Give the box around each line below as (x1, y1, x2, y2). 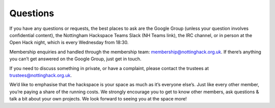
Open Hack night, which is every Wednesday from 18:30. (9, 40, 129, 46)
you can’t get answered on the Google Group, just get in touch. (9, 56, 142, 62)
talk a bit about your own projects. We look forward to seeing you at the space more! (9, 96, 187, 102)
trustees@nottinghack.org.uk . (9, 72, 72, 78)
